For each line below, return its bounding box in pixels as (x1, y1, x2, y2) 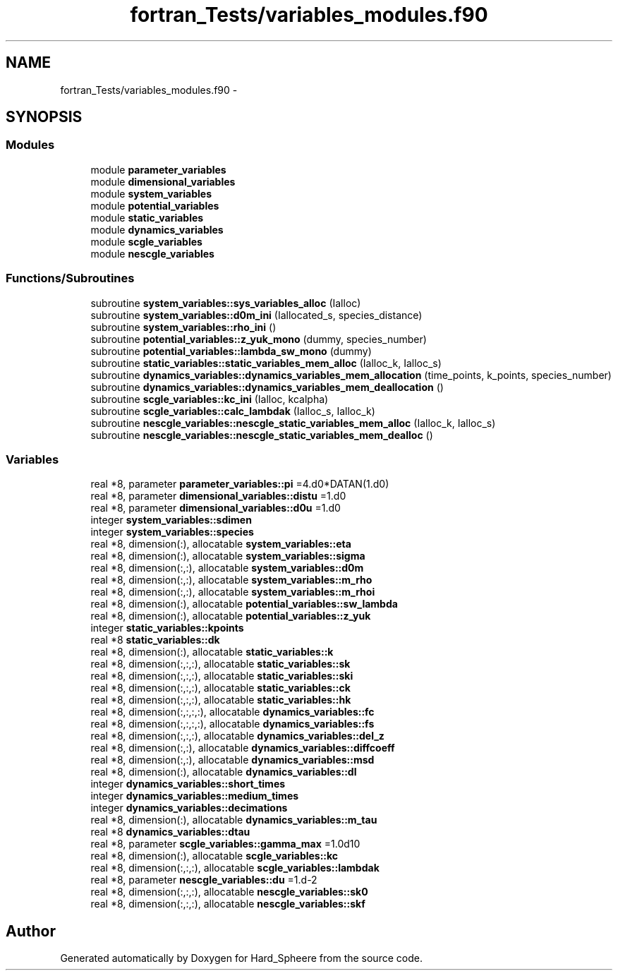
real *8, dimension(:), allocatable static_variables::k (90, 646, 334, 658)
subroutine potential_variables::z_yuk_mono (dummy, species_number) (90, 332, 427, 345)
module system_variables (90, 187, 212, 200)
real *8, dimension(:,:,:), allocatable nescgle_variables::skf (90, 898, 365, 910)
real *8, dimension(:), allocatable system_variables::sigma (90, 550, 365, 562)
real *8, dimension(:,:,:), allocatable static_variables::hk (90, 694, 351, 706)
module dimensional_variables (90, 175, 236, 188)
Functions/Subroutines (6, 271, 135, 286)
